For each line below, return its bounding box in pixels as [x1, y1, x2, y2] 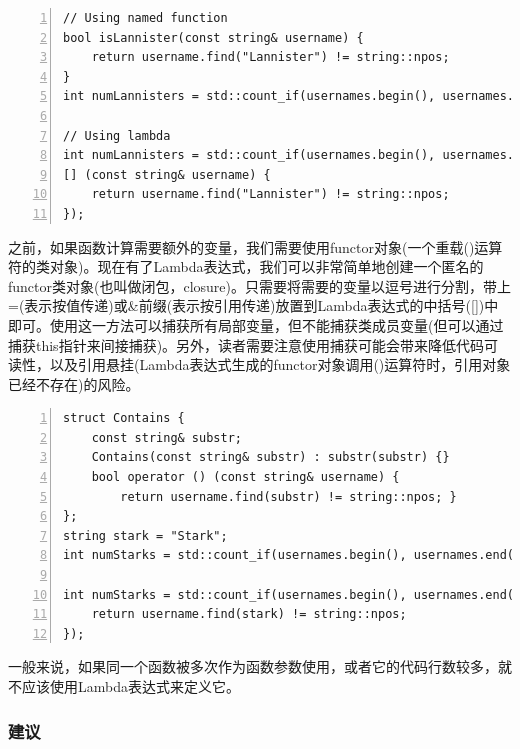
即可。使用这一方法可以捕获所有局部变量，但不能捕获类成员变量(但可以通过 [8, 314, 504, 335]
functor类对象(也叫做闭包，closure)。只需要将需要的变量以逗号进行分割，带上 [8, 275, 512, 296]
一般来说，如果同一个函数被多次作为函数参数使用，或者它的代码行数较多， [8, 656, 498, 677]
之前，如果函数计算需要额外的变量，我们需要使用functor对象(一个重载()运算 [8, 236, 503, 257]
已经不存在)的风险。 [8, 373, 140, 394]
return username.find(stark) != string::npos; [91, 607, 407, 622]
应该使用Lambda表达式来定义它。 [21, 676, 240, 696]
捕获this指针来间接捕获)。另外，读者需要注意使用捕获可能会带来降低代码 [8, 334, 485, 355]
